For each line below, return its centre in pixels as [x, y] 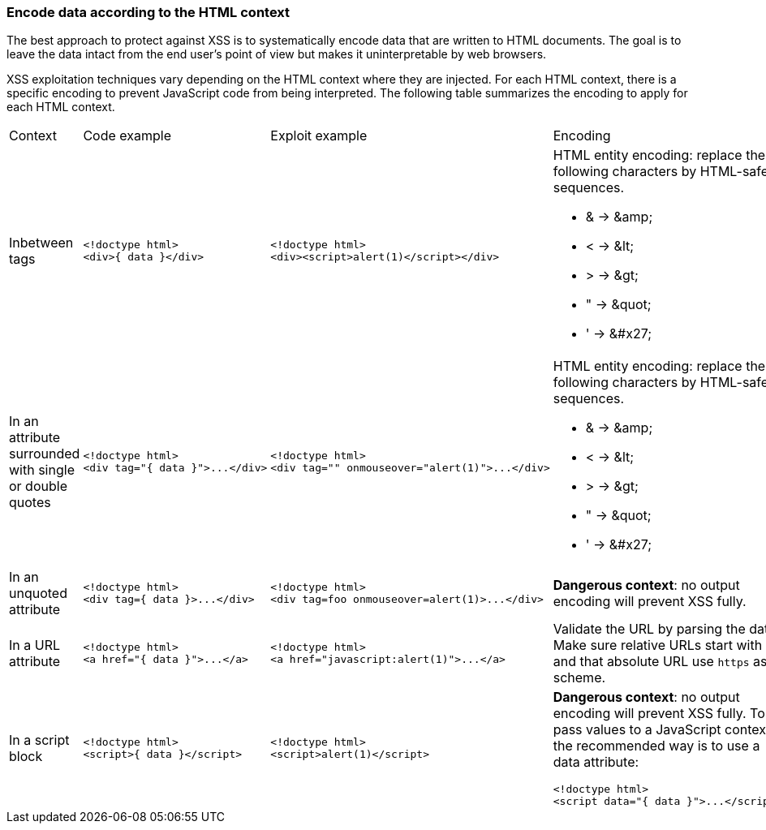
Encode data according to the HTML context [148, 12]
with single [42, 470]
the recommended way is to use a [656, 746]
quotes [30, 503]
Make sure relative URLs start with [658, 645]
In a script [39, 740]
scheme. [579, 678]
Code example [127, 136]
